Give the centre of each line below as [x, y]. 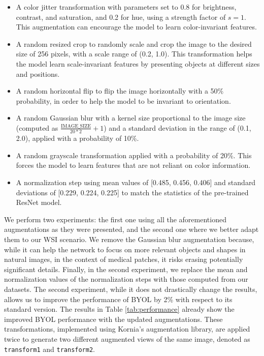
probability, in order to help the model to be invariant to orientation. [123, 100]
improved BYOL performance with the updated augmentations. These [113, 319]
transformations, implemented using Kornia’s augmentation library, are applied [127, 329]
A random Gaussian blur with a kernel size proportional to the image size [131, 118]
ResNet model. [39, 202]
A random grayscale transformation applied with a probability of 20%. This [134, 155]
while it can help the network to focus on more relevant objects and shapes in [125, 249]
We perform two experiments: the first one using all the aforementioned [115, 219]
